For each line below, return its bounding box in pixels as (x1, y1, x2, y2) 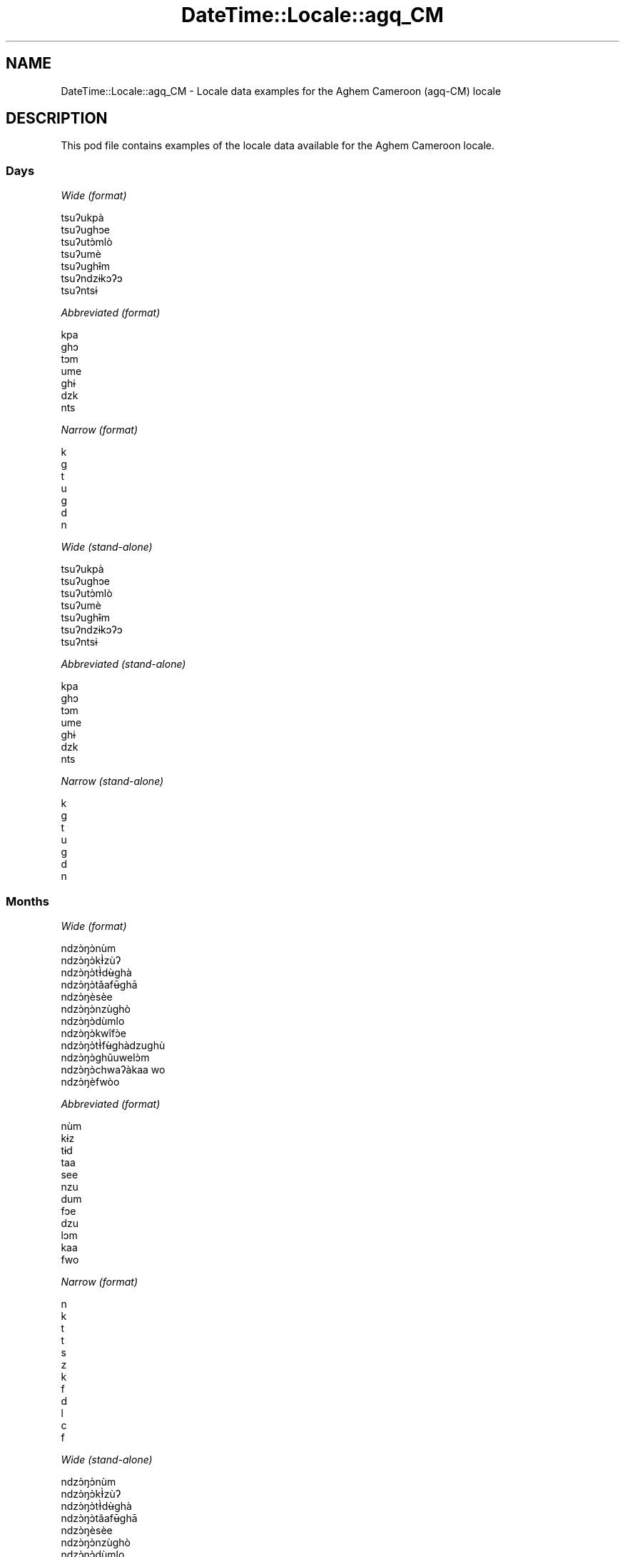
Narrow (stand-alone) (61, 775, 164, 788)
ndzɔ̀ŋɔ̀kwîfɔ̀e (61, 1026, 126, 1039)
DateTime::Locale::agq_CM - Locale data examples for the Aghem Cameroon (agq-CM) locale (61, 84, 502, 97)
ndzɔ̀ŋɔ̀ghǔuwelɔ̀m (61, 1051, 150, 1063)
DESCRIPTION (6, 109, 108, 128)
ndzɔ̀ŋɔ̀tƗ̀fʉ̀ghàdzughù (61, 1038, 166, 1051)
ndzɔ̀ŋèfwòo (61, 1075, 120, 1088)
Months (6, 893, 49, 908)
